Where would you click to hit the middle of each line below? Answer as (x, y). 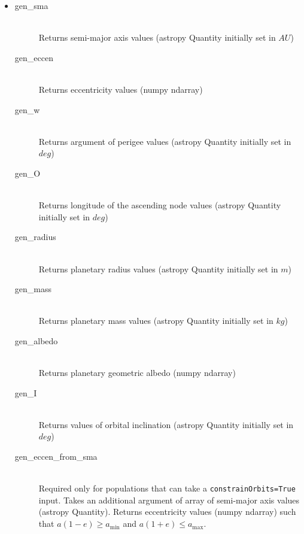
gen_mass (33, 289)
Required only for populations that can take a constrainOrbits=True (167, 488)
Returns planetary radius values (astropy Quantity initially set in (158, 268)
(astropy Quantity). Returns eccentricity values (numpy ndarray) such (167, 512)
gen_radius (35, 237)
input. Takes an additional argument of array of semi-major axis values (169, 500)
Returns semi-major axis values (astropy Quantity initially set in (157, 37)
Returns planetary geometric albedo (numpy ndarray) (137, 373)
